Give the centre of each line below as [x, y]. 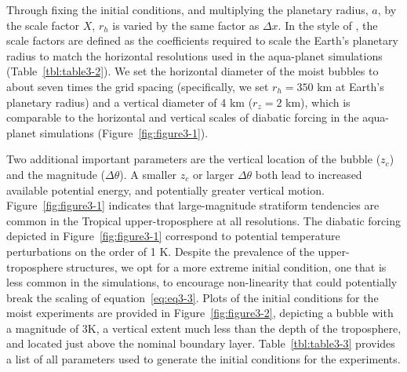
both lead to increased [309, 174]
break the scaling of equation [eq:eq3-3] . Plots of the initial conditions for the [193, 297]
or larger [213, 174]
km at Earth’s [351, 86]
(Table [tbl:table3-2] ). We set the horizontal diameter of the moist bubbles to [193, 71]
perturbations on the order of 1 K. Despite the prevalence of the [160, 251]
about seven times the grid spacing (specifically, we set [138, 86]
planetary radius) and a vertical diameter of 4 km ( [130, 102]
